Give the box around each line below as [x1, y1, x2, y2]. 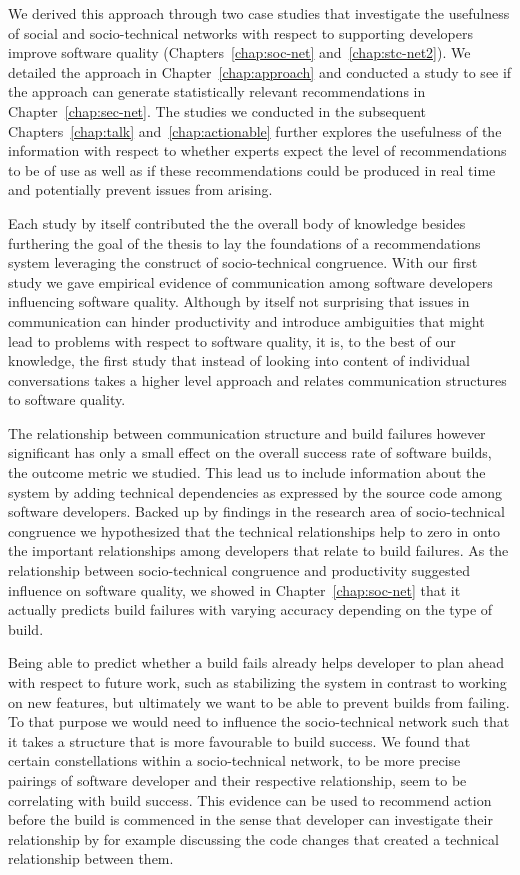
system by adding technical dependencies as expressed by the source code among [8, 481, 503, 502]
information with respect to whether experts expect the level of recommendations [8, 140, 507, 161]
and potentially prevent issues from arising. [8, 179, 273, 200]
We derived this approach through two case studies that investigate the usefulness [8, 3, 510, 23]
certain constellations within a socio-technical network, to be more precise [8, 750, 461, 771]
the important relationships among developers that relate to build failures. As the [8, 540, 509, 561]
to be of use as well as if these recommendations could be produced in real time [8, 159, 496, 180]
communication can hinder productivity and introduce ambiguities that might [8, 310, 485, 331]
